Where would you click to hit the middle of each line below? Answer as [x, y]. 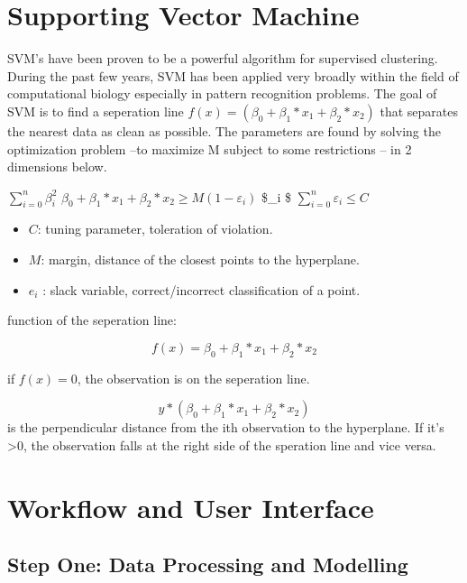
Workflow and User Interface [191, 507]
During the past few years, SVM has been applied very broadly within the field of [233, 75]
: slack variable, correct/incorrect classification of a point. [201, 289]
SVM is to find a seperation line [96, 111]
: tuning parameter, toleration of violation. [155, 229]
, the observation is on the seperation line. [193, 378]
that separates [419, 111]
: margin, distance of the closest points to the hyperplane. [200, 259]
